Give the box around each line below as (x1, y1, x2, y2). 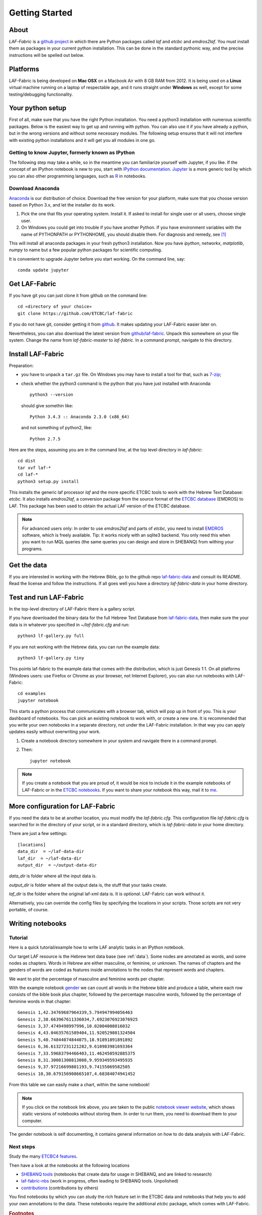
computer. (22, 1118, 43, 1124)
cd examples (17, 691, 46, 696)
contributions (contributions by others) (21, 1185, 98, 1191)
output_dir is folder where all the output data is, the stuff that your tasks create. (9, 882, 167, 888)
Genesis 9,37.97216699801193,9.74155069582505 (17, 1064, 131, 1070)
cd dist (17, 458, 36, 464)
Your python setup (9, 104, 66, 112)
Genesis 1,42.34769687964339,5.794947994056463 (17, 1010, 133, 1015)
